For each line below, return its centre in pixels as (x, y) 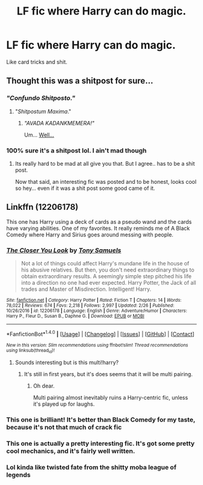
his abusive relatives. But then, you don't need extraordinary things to (108, 270)
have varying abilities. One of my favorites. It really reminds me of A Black (98, 228)
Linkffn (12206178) (42, 207)
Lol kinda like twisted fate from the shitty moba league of (92, 467)
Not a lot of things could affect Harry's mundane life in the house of (105, 264)
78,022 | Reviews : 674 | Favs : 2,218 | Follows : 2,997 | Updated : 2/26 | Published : (90, 306)
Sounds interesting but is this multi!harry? (67, 363)
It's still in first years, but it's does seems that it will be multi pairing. (108, 374)
